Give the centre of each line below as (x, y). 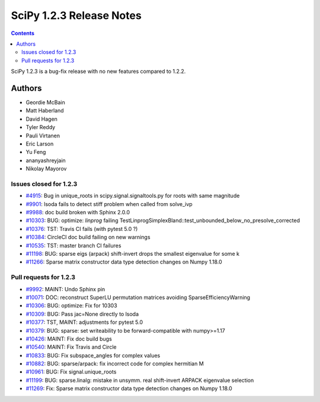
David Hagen (41, 119)
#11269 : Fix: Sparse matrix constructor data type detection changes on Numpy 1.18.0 (129, 388)
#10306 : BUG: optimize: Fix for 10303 (72, 305)
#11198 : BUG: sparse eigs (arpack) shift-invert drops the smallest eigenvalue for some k (133, 254)
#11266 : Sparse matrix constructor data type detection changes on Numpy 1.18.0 (124, 262)
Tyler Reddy (41, 127)
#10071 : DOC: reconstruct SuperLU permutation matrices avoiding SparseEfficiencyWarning (138, 297)
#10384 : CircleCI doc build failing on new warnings (88, 237)
